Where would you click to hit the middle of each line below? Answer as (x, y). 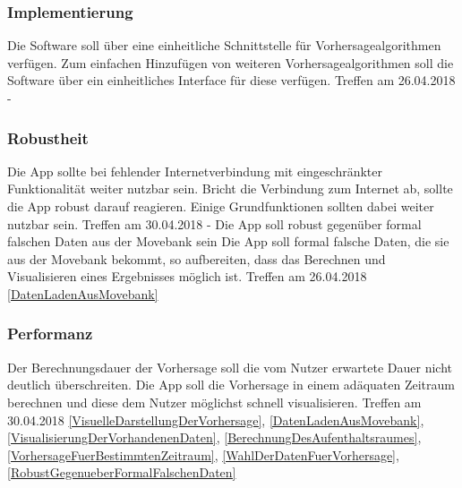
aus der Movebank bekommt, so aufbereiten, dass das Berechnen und (197, 258)
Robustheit (48, 137)
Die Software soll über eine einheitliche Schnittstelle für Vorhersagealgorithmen (224, 45)
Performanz (50, 334)
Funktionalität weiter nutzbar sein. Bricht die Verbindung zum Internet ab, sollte (230, 188)
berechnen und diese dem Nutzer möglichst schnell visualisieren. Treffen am (214, 402)
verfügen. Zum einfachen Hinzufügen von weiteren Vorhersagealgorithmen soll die (231, 62)
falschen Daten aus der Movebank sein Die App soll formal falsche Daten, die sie (228, 241)
